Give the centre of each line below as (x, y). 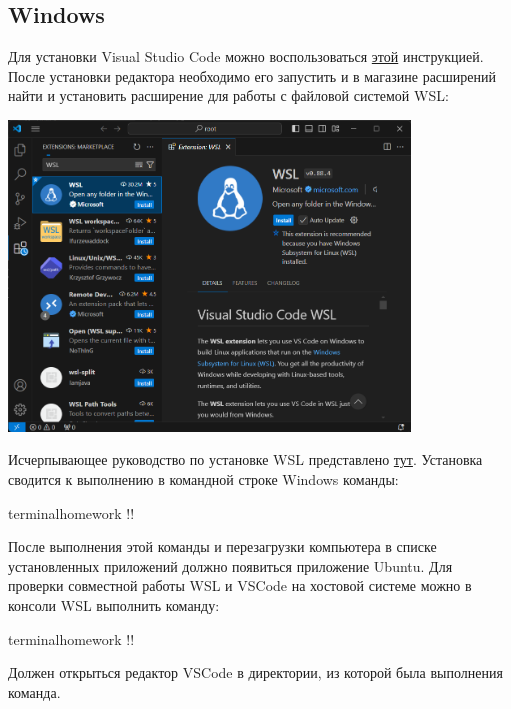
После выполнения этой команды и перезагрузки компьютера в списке (222, 546)
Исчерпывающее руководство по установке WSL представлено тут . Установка (245, 459)
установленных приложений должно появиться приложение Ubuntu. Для (230, 565)
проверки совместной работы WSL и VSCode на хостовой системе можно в (240, 585)
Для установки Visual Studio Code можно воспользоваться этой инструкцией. (246, 56)
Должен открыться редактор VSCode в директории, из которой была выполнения (255, 672)
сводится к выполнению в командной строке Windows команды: (203, 479)
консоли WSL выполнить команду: (114, 604)
